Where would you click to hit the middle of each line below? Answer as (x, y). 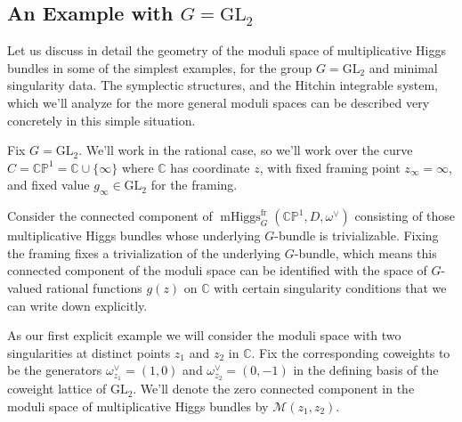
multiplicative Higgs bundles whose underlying (134, 235)
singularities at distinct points (89, 352)
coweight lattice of (57, 389)
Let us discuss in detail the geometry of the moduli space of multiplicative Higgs (227, 50)
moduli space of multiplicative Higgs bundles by (138, 406)
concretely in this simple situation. (101, 120)
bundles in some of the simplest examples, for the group (160, 67)
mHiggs (240, 218)
